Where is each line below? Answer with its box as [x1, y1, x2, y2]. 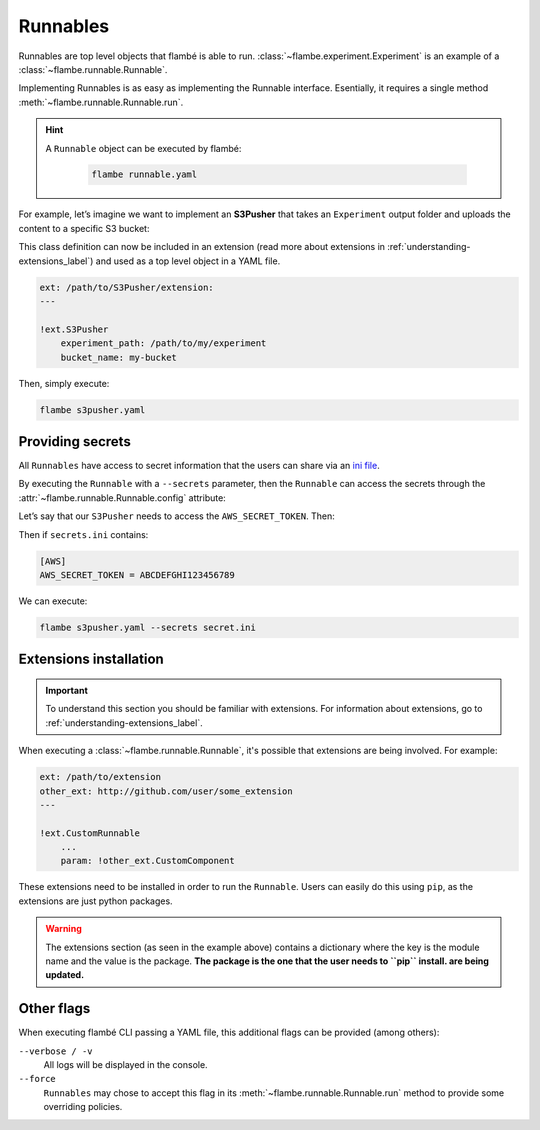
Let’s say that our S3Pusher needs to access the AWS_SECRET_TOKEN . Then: [18, 510, 335, 522]
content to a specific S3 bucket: [18, 222, 150, 234]
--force [18, 1073, 57, 1085]
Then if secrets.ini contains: [18, 528, 149, 540]
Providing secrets [18, 433, 132, 450]
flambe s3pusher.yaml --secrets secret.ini [39, 621, 257, 633]
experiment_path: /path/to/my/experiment [60, 338, 267, 349]
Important [45, 684, 89, 696]
